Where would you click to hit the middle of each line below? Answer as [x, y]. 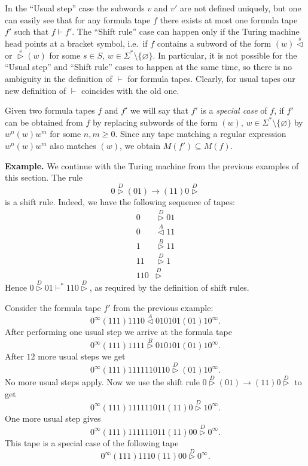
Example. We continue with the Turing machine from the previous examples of [152, 165]
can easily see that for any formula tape [78, 19]
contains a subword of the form [214, 43]
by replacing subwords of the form [155, 122]
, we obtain [140, 145]
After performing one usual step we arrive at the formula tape [118, 332]
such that [31, 31]
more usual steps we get [82, 356]
